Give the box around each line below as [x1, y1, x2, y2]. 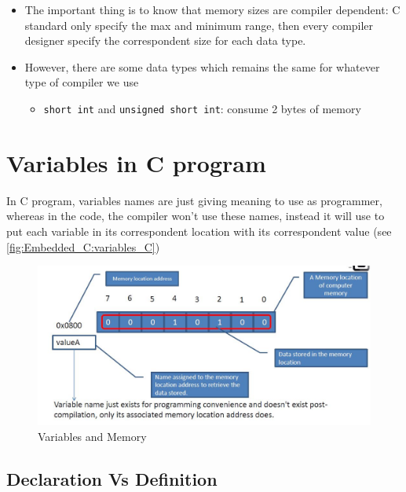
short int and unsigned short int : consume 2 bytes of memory [43, 100, 361, 116]
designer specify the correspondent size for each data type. [24, 32, 306, 49]
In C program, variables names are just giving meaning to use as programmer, [6, 192, 382, 208]
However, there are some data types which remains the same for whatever [24, 58, 380, 75]
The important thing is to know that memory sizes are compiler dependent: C [24, 2, 401, 17]
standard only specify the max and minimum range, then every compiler [24, 17, 374, 33]
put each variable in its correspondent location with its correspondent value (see [6, 222, 392, 239]
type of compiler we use [24, 74, 139, 90]
